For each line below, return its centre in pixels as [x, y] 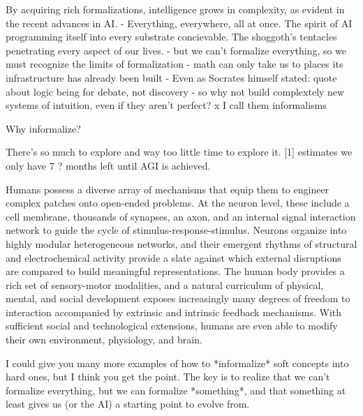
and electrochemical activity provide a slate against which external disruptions [173, 257]
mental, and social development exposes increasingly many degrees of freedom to [178, 298]
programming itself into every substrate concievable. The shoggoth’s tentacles [171, 37]
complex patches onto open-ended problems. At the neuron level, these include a [178, 203]
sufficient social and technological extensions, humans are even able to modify [172, 326]
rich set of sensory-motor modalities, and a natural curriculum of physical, [165, 284]
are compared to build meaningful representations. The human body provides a [175, 271]
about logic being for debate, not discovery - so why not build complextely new [175, 91]
